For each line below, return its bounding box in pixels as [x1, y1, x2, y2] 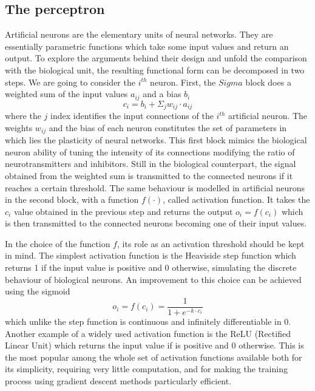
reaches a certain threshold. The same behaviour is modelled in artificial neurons [5, 181, 305, 194]
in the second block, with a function [5, 193, 139, 206]
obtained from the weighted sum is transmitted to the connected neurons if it [5, 169, 293, 182]
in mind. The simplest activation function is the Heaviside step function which [5, 249, 296, 262]
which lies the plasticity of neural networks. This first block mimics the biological [5, 134, 307, 146]
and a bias [143, 87, 181, 100]
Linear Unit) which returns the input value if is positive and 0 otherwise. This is [5, 339, 304, 352]
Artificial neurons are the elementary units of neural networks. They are [5, 28, 273, 41]
